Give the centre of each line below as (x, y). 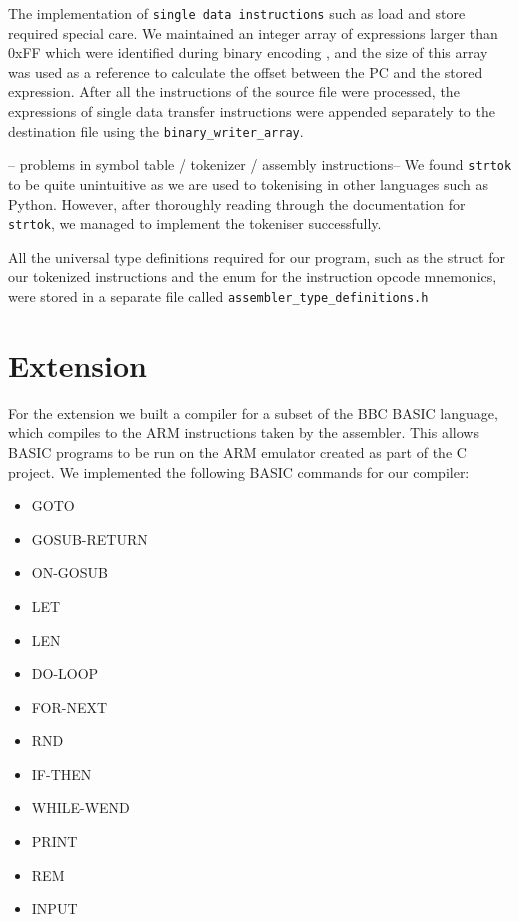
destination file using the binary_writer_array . (156, 130)
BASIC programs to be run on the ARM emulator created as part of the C (237, 451)
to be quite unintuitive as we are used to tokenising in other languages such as (248, 183)
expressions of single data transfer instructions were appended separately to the (251, 111)
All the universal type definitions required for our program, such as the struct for (256, 256)
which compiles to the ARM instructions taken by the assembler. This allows (243, 432)
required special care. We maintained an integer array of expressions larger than (253, 32)
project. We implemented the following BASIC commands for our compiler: (239, 471)
